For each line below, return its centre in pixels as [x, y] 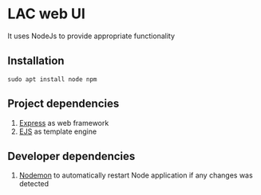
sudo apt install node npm [52, 79]
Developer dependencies [71, 156]
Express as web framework [64, 123]
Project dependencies [63, 104]
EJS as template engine [58, 131]
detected [34, 184]
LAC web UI [46, 14]
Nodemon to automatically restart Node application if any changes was [136, 175]
